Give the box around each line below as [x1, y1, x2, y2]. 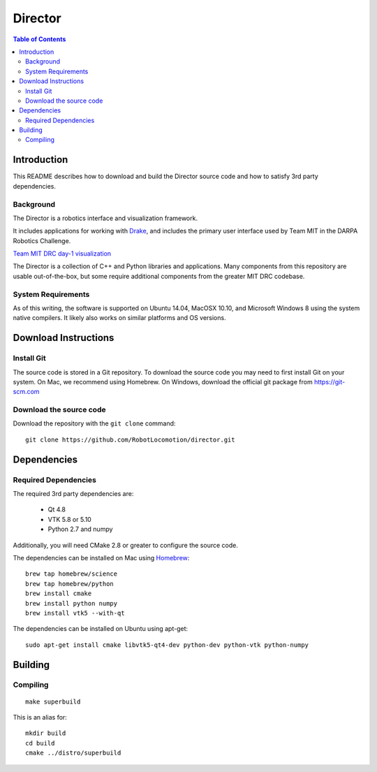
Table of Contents [13, 35, 66, 43]
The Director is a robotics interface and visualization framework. [13, 214, 198, 222]
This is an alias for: [13, 713, 68, 722]
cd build [25, 739, 55, 747]
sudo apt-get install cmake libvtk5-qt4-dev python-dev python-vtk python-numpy [25, 641, 309, 649]
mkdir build [25, 729, 66, 737]
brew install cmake [25, 590, 92, 597]
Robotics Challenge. [13, 236, 71, 245]
